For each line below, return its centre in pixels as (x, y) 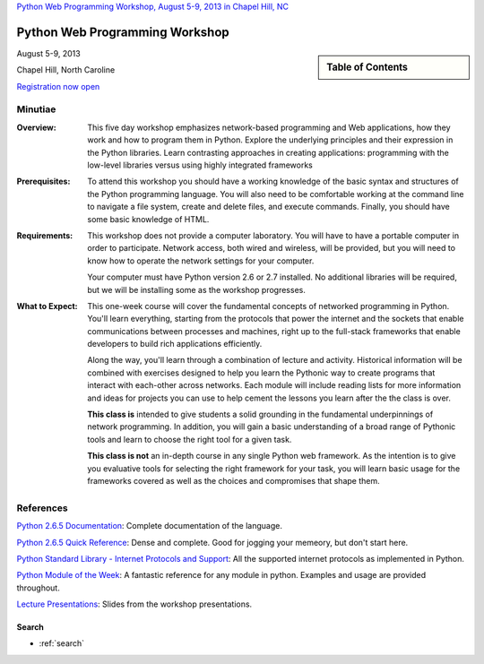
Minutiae (36, 109)
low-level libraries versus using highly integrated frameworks (200, 165)
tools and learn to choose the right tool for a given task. (190, 439)
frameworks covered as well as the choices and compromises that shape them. (233, 480)
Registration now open (58, 86)
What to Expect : (47, 306)
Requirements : (45, 235)
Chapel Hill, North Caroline (66, 70)
